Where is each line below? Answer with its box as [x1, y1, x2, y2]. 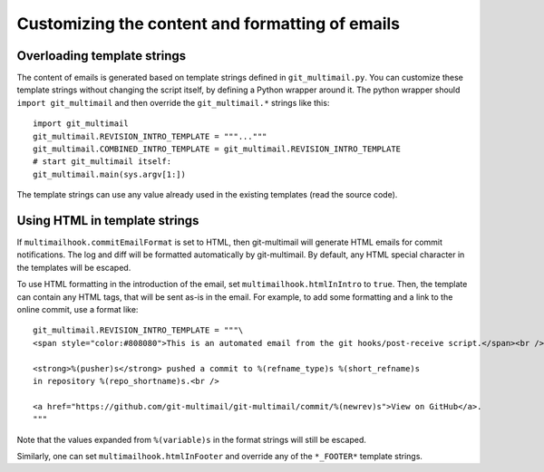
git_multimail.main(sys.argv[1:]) [33, 169, 186, 179]
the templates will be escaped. [16, 262, 131, 273]
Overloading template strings [16, 48, 187, 63]
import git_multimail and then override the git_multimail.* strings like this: [16, 97, 330, 108]
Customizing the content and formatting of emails [16, 14, 401, 34]
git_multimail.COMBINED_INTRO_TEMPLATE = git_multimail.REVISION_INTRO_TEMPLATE [33, 144, 402, 154]
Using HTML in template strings [16, 213, 199, 228]
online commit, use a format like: [16, 304, 139, 315]
